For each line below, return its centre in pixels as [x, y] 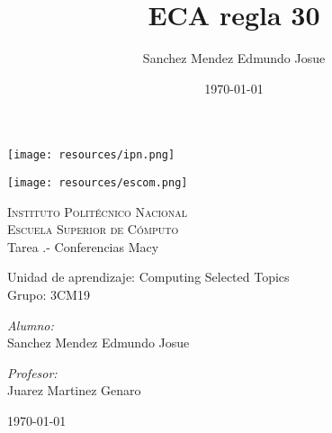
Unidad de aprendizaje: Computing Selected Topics [148, 277]
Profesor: [32, 372]
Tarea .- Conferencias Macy [83, 246]
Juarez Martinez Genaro [74, 390]
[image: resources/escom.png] [98, 182]
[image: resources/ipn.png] [91, 155]
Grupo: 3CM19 [49, 294]
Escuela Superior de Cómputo [93, 229]
